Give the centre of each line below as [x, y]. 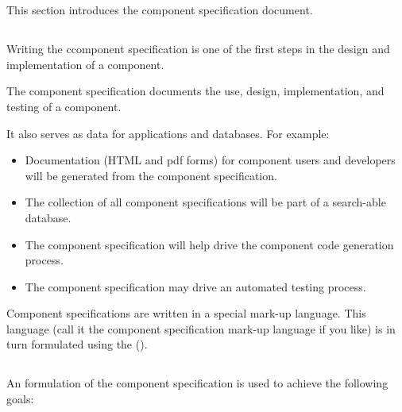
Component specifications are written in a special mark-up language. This [186, 313]
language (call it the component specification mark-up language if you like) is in [201, 328]
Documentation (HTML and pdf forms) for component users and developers [210, 160]
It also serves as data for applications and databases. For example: [168, 133]
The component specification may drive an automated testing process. [195, 286]
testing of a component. [64, 106]
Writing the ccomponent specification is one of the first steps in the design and [198, 49]
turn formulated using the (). [77, 344]
